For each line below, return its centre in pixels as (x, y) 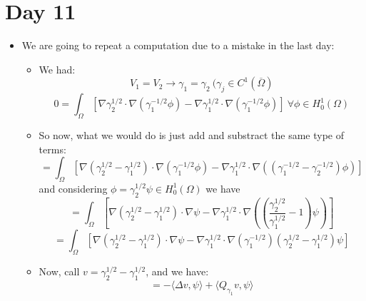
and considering (73, 188)
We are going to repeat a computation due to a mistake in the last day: (178, 45)
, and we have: (177, 271)
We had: (57, 69)
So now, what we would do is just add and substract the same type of (191, 134)
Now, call (59, 271)
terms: (52, 149)
